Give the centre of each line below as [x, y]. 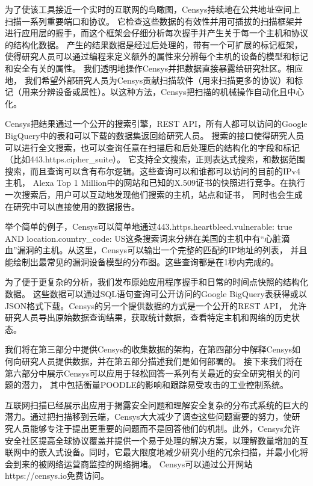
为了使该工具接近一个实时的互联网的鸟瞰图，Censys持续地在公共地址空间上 [153, 9]
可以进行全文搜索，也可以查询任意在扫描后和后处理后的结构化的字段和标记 [152, 147]
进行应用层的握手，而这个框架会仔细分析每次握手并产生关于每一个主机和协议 [156, 33]
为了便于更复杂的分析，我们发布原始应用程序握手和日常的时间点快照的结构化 [156, 282]
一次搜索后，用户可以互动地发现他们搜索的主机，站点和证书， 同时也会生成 [154, 194]
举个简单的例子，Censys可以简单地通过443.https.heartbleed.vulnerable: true [149, 226]
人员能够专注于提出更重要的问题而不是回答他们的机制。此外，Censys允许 [156, 428]
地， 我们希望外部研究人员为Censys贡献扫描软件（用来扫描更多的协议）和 [150, 80]
